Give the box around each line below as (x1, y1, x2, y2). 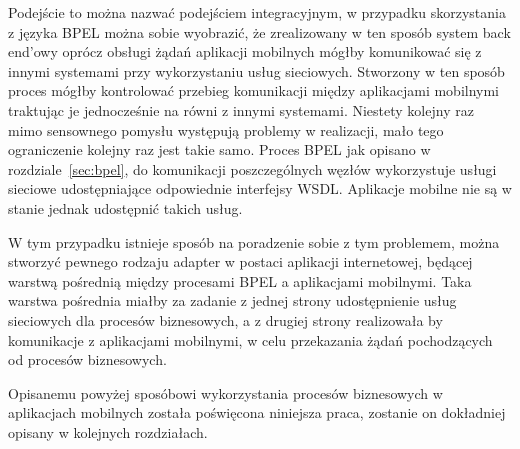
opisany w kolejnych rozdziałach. (8, 421, 208, 442)
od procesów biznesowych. (8, 349, 167, 370)
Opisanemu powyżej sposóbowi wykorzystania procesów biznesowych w (8, 382, 443, 403)
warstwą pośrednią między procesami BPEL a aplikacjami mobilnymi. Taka (8, 270, 472, 291)
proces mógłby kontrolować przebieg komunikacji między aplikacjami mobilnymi (8, 80, 500, 101)
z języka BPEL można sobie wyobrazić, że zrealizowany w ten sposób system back (8, 21, 511, 42)
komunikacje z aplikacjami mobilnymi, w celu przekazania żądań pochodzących (8, 329, 493, 350)
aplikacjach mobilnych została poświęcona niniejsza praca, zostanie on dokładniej (8, 402, 506, 423)
